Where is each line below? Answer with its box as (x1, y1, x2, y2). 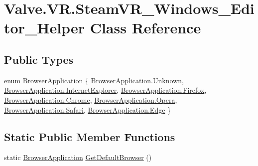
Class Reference (90, 17, 201, 38)
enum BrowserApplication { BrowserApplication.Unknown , (4, 75, 184, 85)
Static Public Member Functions (4, 129, 175, 144)
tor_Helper (4, 17, 85, 38)
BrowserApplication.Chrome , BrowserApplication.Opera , (4, 94, 177, 105)
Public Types (4, 51, 74, 67)
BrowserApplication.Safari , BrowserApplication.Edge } (4, 104, 171, 115)
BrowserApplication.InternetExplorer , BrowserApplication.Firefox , (4, 85, 207, 95)
